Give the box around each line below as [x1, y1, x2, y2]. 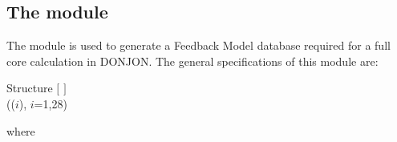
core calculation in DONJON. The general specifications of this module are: [6, 52, 379, 69]
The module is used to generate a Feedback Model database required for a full [6, 37, 391, 54]
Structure [6, 79, 53, 96]
